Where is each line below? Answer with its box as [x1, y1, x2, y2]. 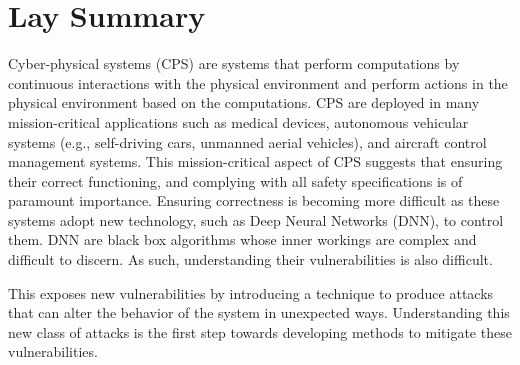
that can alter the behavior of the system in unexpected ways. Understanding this [8, 302, 510, 323]
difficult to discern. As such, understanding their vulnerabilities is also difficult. [8, 249, 493, 270]
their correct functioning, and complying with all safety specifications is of [8, 170, 463, 191]
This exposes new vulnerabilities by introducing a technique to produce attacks [8, 282, 494, 303]
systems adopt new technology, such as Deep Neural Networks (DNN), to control [8, 209, 504, 230]
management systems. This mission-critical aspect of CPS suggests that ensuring [8, 151, 503, 172]
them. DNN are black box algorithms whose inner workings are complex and [8, 229, 477, 250]
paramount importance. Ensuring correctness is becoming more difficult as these [8, 190, 500, 211]
